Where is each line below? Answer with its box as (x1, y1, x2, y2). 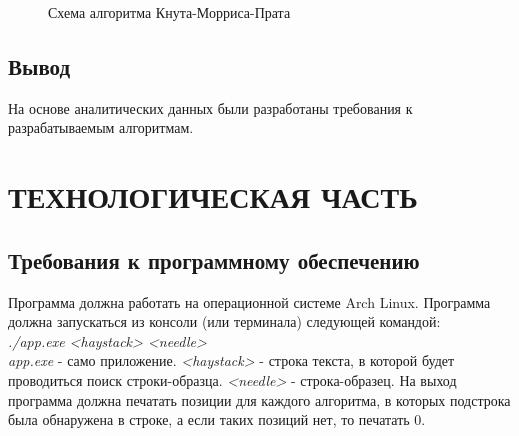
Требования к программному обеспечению (8, 244, 420, 275)
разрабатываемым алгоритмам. (8, 117, 194, 138)
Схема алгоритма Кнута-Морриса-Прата (48, 2, 291, 22)
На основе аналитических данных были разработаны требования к (8, 97, 413, 118)
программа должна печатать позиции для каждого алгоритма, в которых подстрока (8, 389, 511, 410)
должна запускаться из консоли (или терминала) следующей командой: (8, 311, 441, 332)
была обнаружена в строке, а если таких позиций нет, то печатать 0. (8, 409, 426, 430)
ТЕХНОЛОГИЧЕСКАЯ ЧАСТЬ (8, 176, 418, 217)
